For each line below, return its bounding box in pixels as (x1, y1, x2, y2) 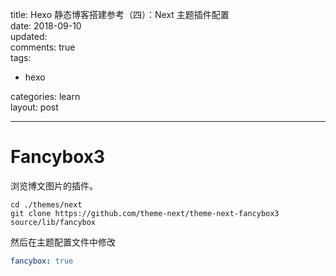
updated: (10, 31, 48, 42)
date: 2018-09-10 (10, 20, 82, 32)
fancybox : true (10, 256, 74, 266)
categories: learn (10, 91, 81, 102)
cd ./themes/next (10, 199, 83, 210)
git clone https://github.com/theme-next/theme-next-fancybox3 (10, 208, 280, 218)
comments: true (10, 41, 76, 53)
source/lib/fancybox (10, 217, 97, 227)
